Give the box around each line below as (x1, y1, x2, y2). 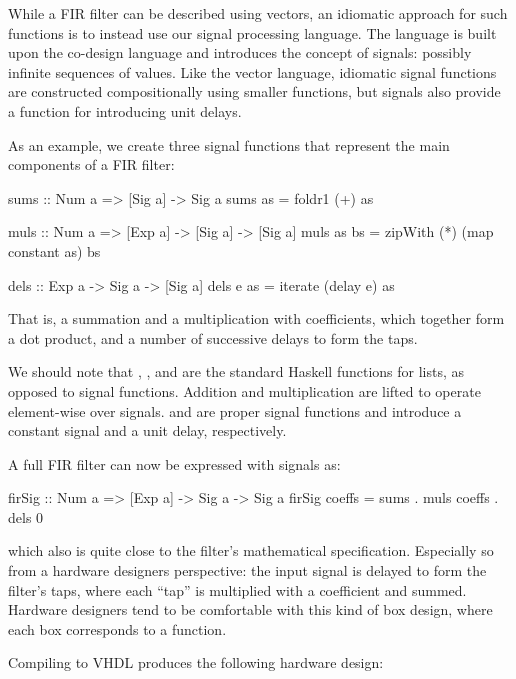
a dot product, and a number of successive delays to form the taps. (8, 327, 418, 348)
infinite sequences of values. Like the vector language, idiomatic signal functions (8, 61, 497, 82)
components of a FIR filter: (8, 154, 175, 175)
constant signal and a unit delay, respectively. (8, 420, 287, 441)
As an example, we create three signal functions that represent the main (8, 134, 450, 155)
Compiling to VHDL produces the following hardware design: (8, 652, 384, 673)
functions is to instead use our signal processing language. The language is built (8, 22, 497, 43)
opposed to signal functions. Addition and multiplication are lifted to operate (8, 380, 481, 401)
